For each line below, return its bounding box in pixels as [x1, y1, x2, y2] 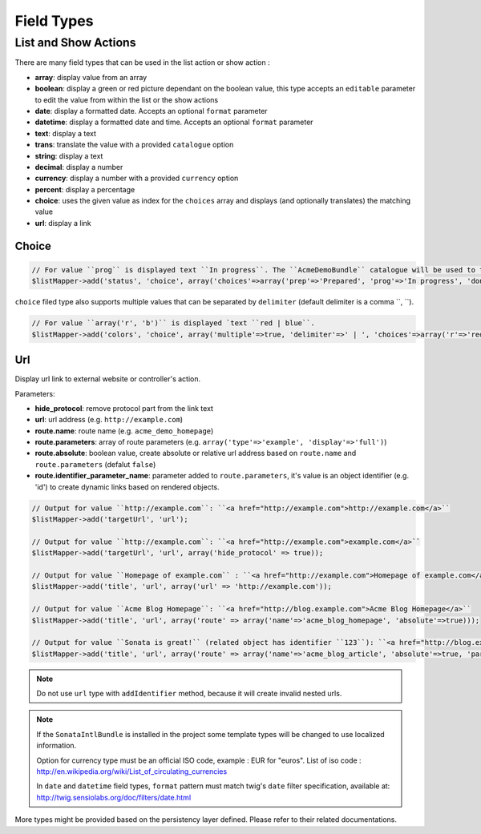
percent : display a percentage [34, 184, 135, 194]
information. [36, 741, 77, 751]
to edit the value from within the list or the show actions [34, 95, 219, 104]
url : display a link [34, 218, 91, 228]
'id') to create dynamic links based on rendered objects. [34, 481, 220, 492]
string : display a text [34, 151, 103, 160]
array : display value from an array [34, 72, 148, 82]
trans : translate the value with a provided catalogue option [34, 140, 234, 150]
